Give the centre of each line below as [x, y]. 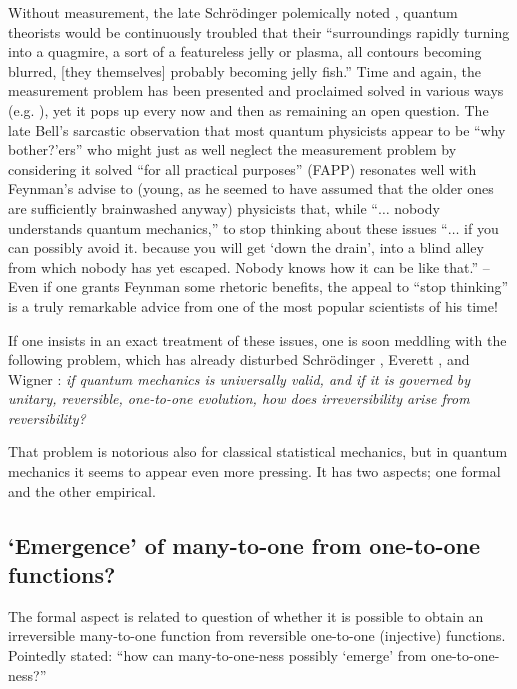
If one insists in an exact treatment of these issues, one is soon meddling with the [257, 339]
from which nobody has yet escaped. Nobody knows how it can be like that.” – [249, 266]
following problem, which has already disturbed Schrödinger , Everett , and [239, 359]
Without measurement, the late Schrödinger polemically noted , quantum [233, 12]
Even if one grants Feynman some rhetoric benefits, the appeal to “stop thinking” [258, 286]
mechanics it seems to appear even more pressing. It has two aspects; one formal [254, 471]
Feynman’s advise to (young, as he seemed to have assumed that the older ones [251, 188]
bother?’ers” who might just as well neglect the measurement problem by [232, 149]
